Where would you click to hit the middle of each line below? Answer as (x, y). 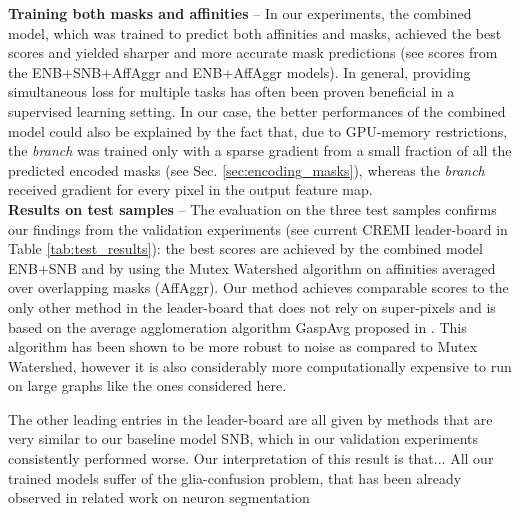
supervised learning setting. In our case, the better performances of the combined (257, 110)
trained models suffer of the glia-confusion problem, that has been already (235, 477)
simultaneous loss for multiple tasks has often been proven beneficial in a (231, 91)
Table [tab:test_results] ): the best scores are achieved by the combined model (245, 248)
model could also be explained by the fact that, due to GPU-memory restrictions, (258, 130)
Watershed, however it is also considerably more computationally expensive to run (260, 365)
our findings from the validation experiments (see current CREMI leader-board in (258, 228)
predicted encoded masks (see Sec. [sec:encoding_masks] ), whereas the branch (246, 169)
